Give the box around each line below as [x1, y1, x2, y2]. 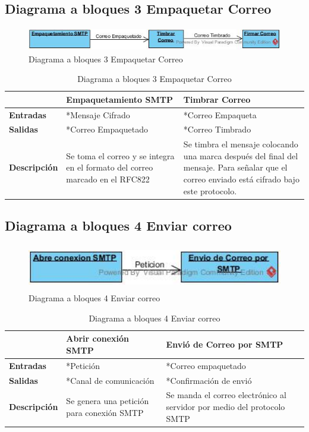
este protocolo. [183, 184, 237, 197]
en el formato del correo [66, 161, 153, 174]
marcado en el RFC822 [66, 173, 150, 185]
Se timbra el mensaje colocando [183, 138, 298, 150]
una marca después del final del [183, 149, 298, 162]
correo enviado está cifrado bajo [183, 173, 299, 185]
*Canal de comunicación [66, 374, 154, 386]
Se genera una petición [66, 395, 149, 407]
